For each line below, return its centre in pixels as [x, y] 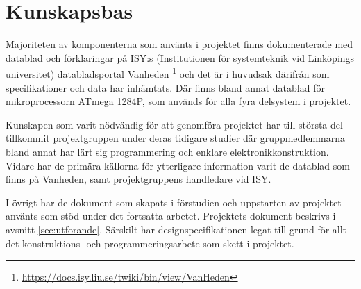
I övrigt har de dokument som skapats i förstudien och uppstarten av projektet [174, 202]
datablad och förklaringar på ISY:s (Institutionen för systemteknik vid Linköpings [180, 57]
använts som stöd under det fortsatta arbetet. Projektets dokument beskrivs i [171, 216]
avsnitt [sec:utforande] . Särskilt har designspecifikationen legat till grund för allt [176, 229]
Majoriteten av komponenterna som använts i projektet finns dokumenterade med [179, 44]
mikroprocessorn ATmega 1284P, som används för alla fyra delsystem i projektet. [178, 101]
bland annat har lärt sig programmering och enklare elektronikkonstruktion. [167, 151]
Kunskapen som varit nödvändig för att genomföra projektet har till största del [174, 124]
